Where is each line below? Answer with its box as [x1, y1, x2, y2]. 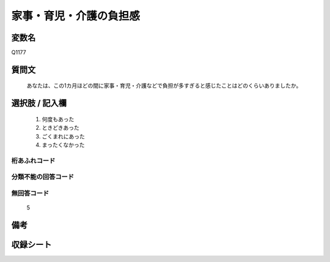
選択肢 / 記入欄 [11, 98, 67, 108]
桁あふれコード [11, 156, 56, 165]
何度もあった [42, 115, 75, 122]
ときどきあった [42, 124, 79, 132]
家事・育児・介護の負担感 [11, 9, 141, 23]
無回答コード [11, 189, 50, 197]
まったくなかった [42, 141, 85, 149]
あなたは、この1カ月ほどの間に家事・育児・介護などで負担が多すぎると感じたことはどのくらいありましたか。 [26, 82, 302, 89]
